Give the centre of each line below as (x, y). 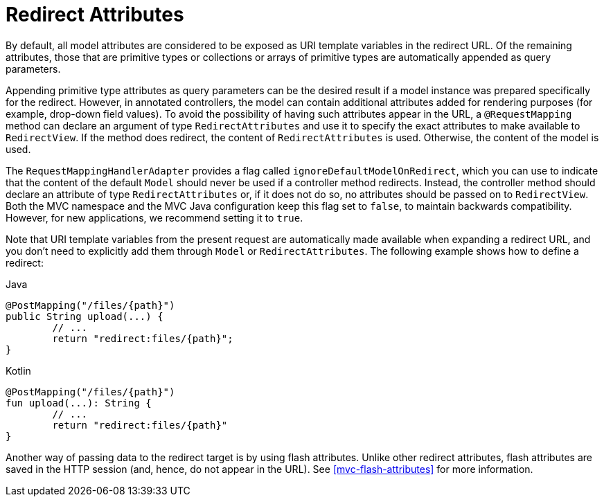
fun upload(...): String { (79, 403)
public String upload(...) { (85, 316)
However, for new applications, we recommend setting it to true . (154, 217)
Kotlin (18, 370)
